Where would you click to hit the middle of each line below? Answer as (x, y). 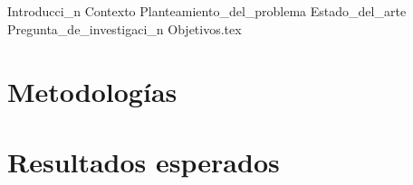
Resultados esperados (144, 161)
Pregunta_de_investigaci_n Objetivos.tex (125, 28)
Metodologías (92, 91)
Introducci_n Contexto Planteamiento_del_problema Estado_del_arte (207, 11)
